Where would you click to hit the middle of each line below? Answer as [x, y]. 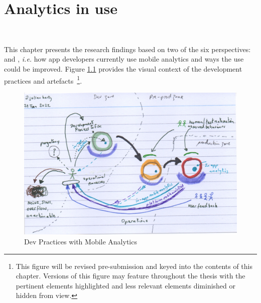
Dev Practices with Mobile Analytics [81, 241]
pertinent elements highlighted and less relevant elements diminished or [126, 285]
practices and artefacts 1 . [43, 80]
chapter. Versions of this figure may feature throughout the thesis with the [130, 276]
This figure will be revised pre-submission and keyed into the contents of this [134, 266]
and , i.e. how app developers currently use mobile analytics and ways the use [124, 59]
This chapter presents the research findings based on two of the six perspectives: [127, 49]
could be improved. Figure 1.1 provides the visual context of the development [123, 68]
